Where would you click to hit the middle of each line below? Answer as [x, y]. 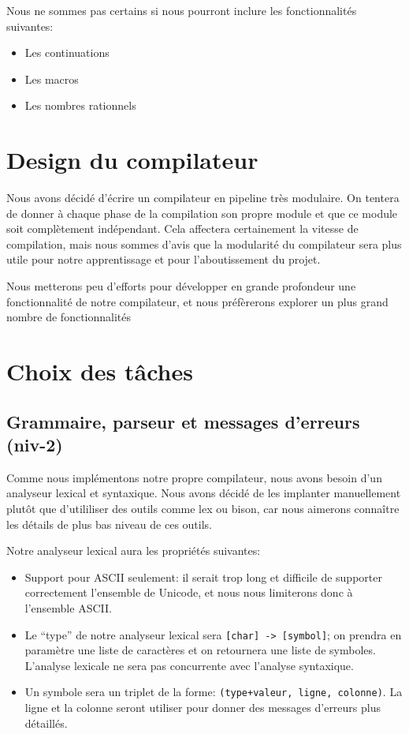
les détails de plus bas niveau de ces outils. [109, 524]
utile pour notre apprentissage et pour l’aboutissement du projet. [164, 259]
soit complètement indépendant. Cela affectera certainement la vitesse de [182, 228]
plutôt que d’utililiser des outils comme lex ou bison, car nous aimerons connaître [203, 508]
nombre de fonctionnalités [69, 317]
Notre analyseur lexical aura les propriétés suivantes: [134, 550]
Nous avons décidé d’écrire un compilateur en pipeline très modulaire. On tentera [203, 198]
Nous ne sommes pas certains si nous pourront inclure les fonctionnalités [182, 10]
